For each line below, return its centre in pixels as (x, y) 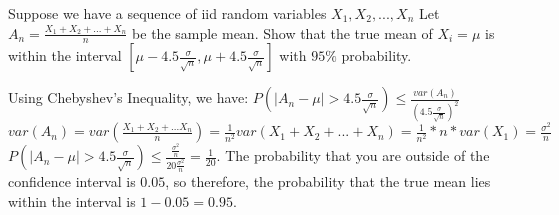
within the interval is (72, 200)
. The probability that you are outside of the (353, 155)
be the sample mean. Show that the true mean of (282, 32)
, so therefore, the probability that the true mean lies (328, 181)
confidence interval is (72, 181)
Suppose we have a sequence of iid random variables (167, 13)
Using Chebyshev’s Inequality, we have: (128, 97)
